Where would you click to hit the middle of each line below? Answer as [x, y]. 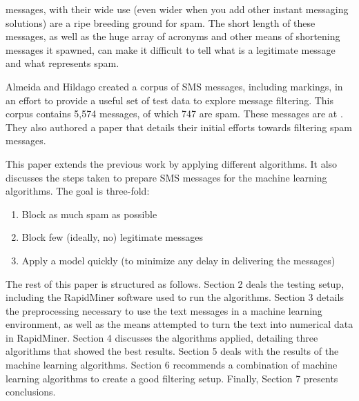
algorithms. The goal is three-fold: [78, 191]
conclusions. [31, 392]
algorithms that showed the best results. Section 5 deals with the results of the [172, 351]
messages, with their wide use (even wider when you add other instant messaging [177, 9]
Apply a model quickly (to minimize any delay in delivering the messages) [178, 260]
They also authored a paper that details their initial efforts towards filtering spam [179, 127]
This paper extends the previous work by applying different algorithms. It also [172, 163]
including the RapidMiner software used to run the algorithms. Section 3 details [175, 297]
